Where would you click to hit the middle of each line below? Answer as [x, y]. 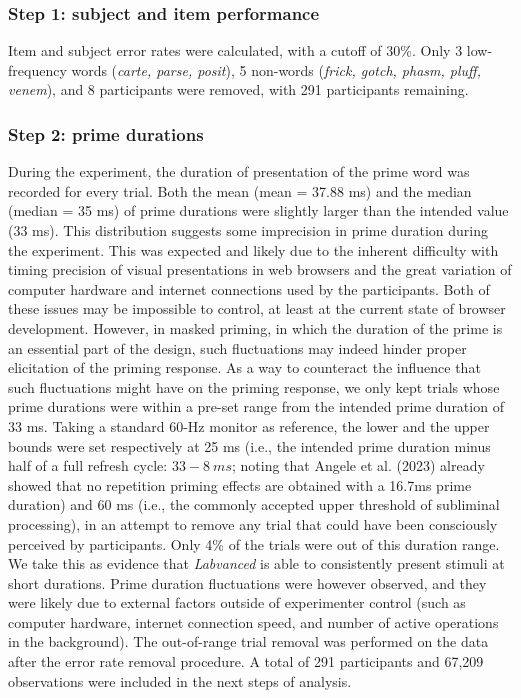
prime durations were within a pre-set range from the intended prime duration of [256, 406]
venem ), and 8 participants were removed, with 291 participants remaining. [238, 89]
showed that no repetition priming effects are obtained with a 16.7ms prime [240, 484]
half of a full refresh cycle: [88, 465]
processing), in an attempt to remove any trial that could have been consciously [253, 523]
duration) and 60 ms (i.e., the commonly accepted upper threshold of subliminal [254, 504]
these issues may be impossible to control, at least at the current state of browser [257, 308]
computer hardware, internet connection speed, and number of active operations [253, 621]
